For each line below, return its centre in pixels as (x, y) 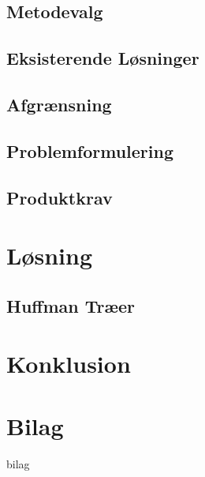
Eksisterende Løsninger (103, 58)
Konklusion (69, 364)
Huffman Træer (71, 305)
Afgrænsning (59, 104)
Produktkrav (60, 197)
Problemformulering (90, 150)
